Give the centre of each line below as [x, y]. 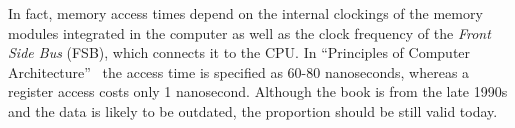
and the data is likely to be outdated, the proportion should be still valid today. [253, 110]
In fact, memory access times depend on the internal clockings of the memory [245, 13]
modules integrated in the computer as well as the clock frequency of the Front [249, 32]
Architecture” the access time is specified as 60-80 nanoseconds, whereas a [239, 71]
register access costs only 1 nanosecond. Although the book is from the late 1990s [258, 91]
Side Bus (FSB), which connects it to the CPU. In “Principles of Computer [239, 52]
